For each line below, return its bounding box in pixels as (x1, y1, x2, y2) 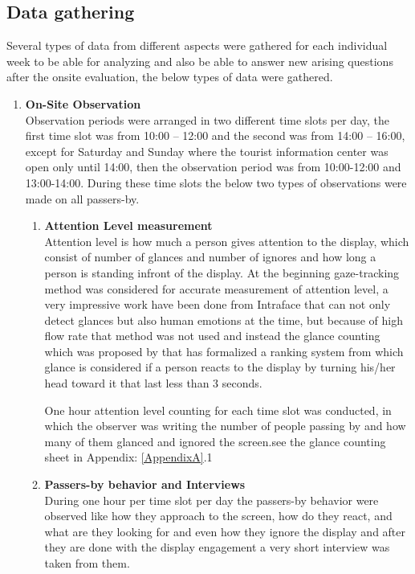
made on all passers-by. (25, 190, 140, 207)
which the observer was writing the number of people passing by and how (44, 417, 406, 434)
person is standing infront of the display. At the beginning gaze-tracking (44, 264, 400, 281)
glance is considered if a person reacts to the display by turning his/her (44, 359, 396, 375)
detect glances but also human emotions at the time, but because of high (44, 311, 403, 328)
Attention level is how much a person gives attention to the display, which (44, 232, 409, 249)
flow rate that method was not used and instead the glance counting (44, 327, 380, 344)
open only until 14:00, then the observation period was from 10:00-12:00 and (25, 158, 401, 175)
